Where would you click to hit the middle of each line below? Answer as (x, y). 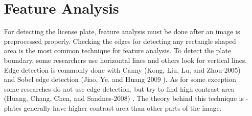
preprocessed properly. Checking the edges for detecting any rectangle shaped (120, 41)
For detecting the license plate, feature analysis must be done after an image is (122, 31)
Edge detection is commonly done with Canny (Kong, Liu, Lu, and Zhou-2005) (122, 69)
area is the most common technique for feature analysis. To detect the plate (117, 50)
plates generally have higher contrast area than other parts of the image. (113, 107)
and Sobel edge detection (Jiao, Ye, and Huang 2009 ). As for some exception (120, 79)
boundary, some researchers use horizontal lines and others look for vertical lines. (126, 60)
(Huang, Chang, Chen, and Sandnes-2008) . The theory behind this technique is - (126, 98)
